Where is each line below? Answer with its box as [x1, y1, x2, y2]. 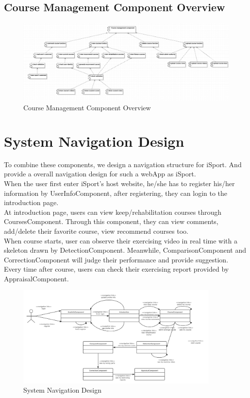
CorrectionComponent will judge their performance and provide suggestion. [4, 254, 229, 264]
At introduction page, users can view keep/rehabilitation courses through [4, 207, 222, 217]
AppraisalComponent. [4, 273, 69, 283]
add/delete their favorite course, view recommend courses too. [4, 225, 188, 236]
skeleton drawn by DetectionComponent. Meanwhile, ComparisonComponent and [4, 245, 246, 255]
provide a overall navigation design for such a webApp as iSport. [4, 169, 196, 179]
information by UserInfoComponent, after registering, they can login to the [4, 188, 228, 198]
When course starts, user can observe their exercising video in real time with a [4, 235, 237, 245]
